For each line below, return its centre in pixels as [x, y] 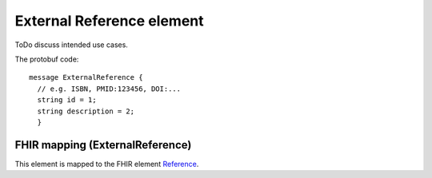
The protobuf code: [47, 59]
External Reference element [109, 21]
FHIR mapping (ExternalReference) [103, 145]
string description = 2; [86, 111]
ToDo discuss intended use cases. [71, 45]
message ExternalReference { [86, 77]
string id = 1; [67, 100]
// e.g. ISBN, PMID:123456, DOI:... [109, 89]
